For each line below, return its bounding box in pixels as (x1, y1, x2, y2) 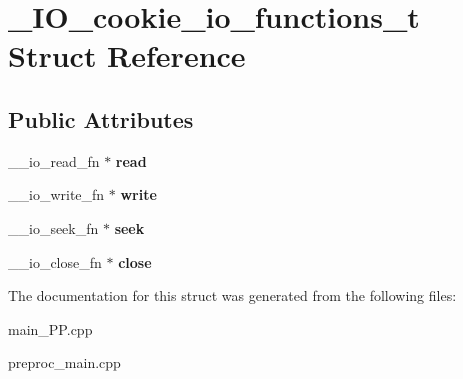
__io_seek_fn (8, 217, 99, 238)
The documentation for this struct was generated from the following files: (8, 285, 457, 306)
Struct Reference (8, 35, 246, 76)
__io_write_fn (8, 184, 105, 205)
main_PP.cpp (8, 318, 93, 339)
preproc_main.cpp (8, 352, 121, 373)
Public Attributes (8, 103, 194, 134)
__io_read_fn (8, 150, 100, 171)
